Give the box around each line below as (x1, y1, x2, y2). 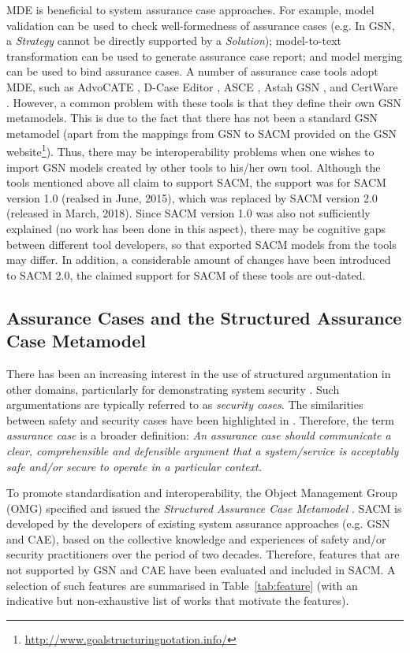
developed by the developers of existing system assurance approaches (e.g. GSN (6, 515, 390, 532)
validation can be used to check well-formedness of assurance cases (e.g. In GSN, (6, 17, 395, 33)
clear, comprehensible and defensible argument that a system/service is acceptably (6, 442, 399, 458)
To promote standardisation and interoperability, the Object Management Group (6, 484, 397, 501)
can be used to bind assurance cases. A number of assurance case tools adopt (6, 63, 378, 80)
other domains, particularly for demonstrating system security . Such (6, 380, 340, 397)
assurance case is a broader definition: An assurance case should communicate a (6, 427, 391, 443)
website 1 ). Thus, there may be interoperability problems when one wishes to (6, 141, 375, 159)
